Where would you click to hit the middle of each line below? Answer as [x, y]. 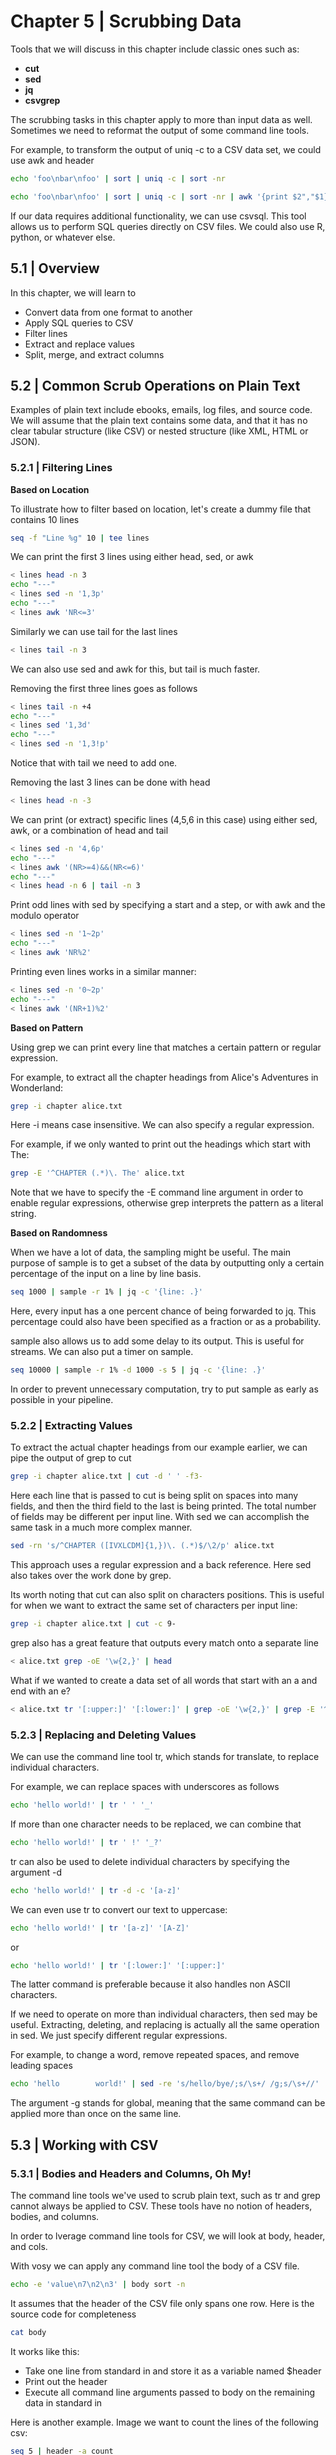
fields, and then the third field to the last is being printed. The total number [163, 1506]
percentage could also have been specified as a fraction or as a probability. [166, 1322]
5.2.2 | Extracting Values [71, 1426]
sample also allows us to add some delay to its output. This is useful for [157, 1341]
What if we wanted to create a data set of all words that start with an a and [164, 1680]
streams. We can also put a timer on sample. [102, 1352]
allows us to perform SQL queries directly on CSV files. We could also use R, [168, 226]
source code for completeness [73, 2314]
